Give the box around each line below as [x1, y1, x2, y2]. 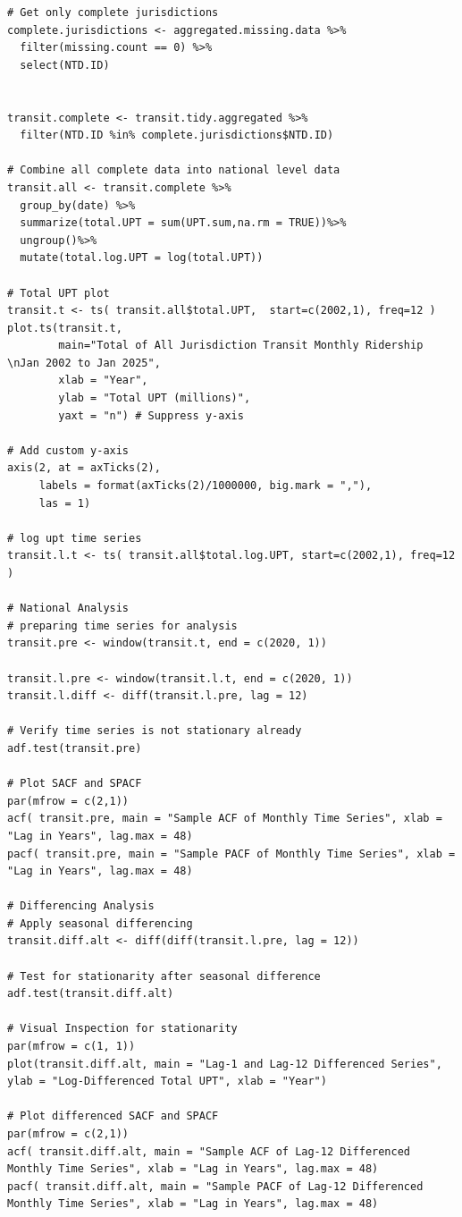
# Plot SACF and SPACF [7, 777, 142, 790]
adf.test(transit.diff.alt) [7, 987, 174, 1001]
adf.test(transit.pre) [7, 741, 142, 755]
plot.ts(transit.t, [7, 321, 122, 334]
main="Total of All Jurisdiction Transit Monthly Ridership [58, 339, 424, 352]
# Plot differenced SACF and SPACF [7, 1110, 219, 1123]
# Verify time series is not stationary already [7, 724, 302, 738]
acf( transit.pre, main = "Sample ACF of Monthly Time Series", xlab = [7, 812, 442, 825]
